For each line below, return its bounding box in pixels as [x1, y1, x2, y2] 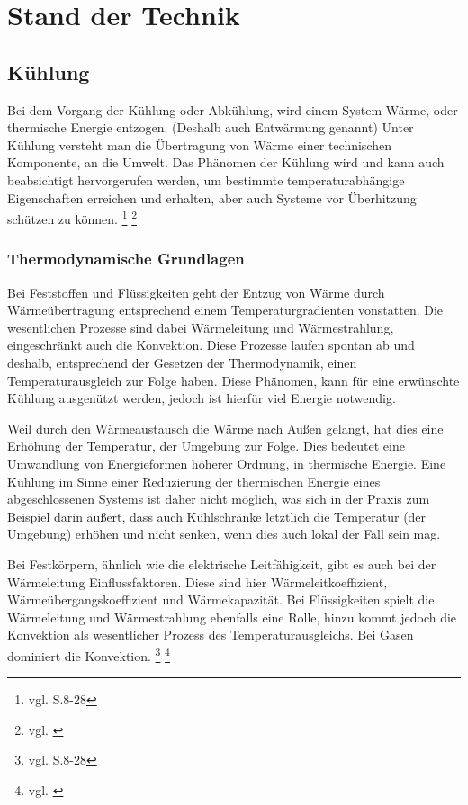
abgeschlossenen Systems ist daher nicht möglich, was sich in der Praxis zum [7, 489, 430, 508]
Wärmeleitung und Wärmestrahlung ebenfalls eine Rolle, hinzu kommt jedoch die [7, 607, 457, 626]
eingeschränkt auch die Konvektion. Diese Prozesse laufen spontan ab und [7, 335, 415, 354]
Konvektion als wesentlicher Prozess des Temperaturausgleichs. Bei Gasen [7, 625, 414, 644]
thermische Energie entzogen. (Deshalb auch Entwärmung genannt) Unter [7, 118, 414, 137]
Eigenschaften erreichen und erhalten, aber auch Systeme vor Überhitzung [7, 188, 417, 207]
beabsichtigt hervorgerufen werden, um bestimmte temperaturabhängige [7, 170, 405, 189]
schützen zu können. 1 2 [7, 207, 137, 228]
